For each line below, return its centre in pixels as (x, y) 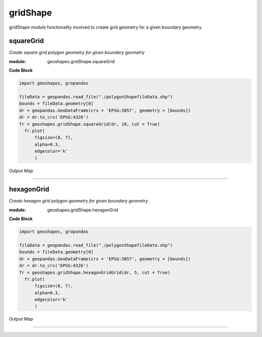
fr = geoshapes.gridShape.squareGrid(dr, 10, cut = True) (90, 124)
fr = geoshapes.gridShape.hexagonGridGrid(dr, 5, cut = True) (95, 272)
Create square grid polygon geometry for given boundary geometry (77, 52)
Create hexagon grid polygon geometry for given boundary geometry (78, 201)
